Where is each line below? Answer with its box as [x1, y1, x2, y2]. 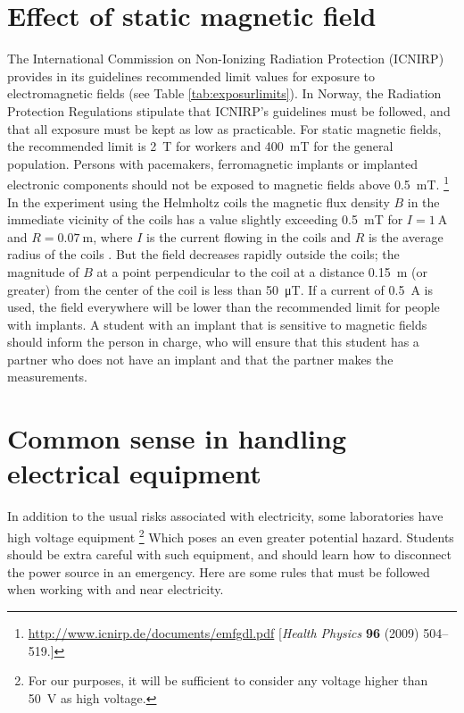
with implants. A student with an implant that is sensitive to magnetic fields [7, 315, 427, 333]
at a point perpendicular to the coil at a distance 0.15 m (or [96, 262, 427, 281]
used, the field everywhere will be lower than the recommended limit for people [7, 298, 440, 316]
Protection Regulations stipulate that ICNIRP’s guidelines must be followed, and [7, 101, 451, 120]
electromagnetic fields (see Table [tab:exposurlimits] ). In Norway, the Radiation [7, 84, 442, 103]
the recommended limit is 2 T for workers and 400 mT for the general [7, 137, 394, 155]
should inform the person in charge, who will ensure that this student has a [7, 332, 419, 351]
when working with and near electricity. [7, 580, 224, 599]
